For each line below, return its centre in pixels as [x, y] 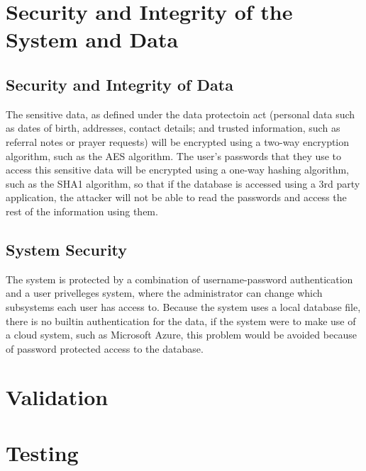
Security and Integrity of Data [120, 84]
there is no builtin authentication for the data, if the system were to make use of [181, 320]
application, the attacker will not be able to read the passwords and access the [176, 197]
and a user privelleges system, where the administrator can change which [164, 293]
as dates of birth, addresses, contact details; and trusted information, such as [173, 128]
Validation [57, 397]
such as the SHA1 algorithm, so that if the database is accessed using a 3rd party [183, 183]
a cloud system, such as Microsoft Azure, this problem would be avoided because [181, 335]
